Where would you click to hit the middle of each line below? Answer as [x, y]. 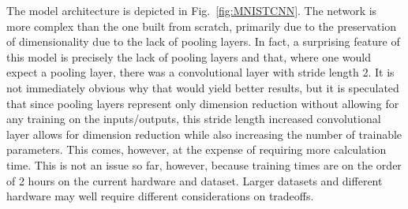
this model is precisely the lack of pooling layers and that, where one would [189, 56]
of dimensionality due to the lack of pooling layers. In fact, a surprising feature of [203, 41]
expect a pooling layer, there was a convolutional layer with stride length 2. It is [200, 72]
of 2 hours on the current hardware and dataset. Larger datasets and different [195, 180]
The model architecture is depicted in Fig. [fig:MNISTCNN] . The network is [192, 10]
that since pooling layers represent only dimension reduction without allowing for [203, 103]
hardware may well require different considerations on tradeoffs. [160, 196]
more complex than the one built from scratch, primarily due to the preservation [201, 26]
